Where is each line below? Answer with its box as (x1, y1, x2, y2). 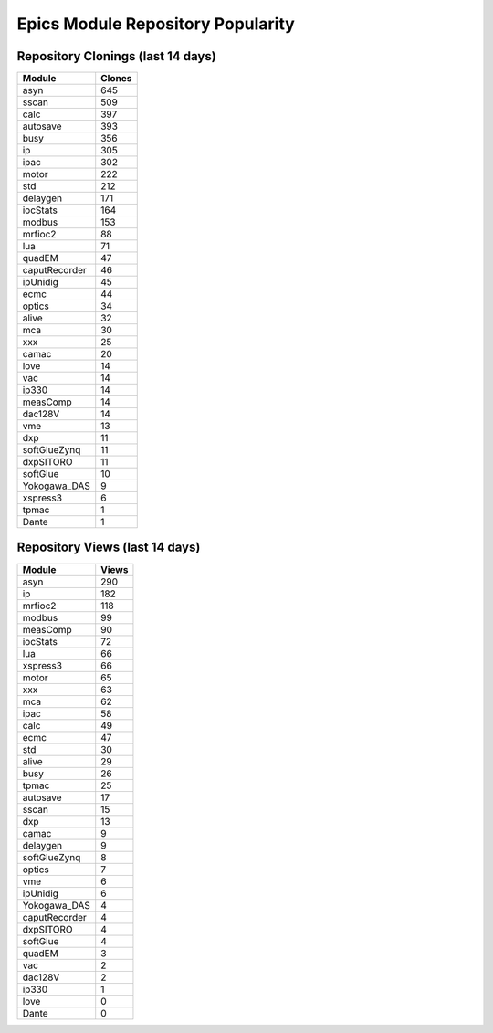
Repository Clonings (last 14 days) (16, 48, 216, 64)
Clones (100, 72, 132, 85)
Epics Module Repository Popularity (16, 14, 296, 34)
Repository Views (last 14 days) (16, 540, 201, 555)
